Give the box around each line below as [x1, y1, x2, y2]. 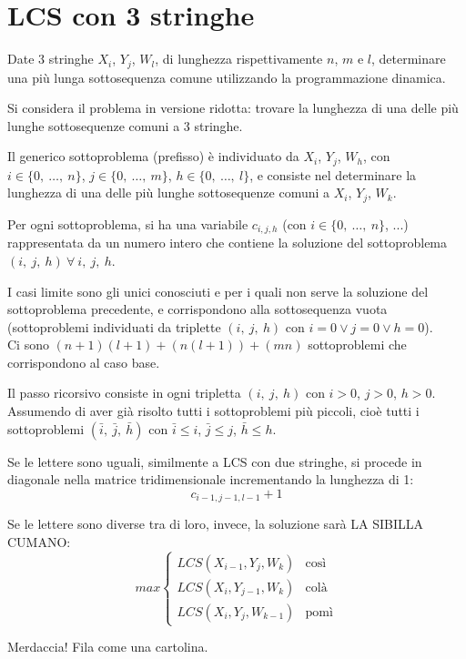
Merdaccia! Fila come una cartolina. [7, 637, 208, 656]
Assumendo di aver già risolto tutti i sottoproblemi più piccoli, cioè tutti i [7, 401, 420, 421]
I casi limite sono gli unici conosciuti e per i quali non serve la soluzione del [7, 281, 429, 300]
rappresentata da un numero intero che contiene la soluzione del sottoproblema [7, 233, 448, 252]
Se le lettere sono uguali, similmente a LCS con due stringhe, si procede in [7, 451, 422, 471]
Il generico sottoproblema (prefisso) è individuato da [7, 147, 299, 166]
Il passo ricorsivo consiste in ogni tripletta [7, 383, 241, 402]
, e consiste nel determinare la [249, 165, 417, 184]
